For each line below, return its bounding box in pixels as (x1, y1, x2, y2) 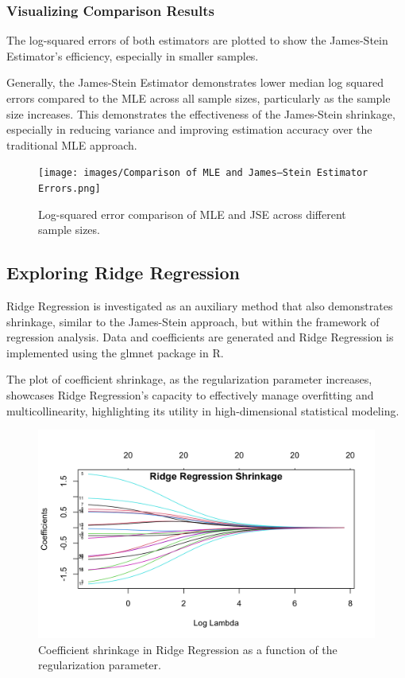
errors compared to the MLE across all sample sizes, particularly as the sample (6, 90, 391, 106)
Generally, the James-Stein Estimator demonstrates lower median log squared (6, 74, 384, 91)
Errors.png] (38, 183, 101, 195)
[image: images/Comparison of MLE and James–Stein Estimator (38, 167, 368, 179)
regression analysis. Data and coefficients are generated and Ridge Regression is (6, 329, 394, 345)
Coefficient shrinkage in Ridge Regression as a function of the (38, 641, 337, 657)
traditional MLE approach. (6, 136, 137, 153)
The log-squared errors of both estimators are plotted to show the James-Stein (6, 32, 388, 49)
